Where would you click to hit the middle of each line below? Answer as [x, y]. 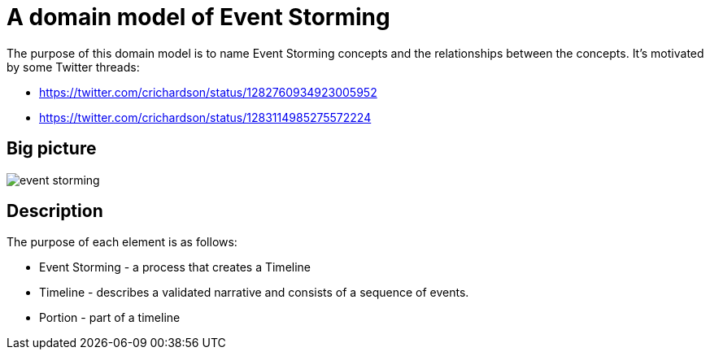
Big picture [52, 149]
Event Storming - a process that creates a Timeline [175, 267]
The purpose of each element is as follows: [122, 242]
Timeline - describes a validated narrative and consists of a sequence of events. [254, 293]
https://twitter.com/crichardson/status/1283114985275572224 [205, 117]
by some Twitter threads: [73, 67]
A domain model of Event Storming [198, 17]
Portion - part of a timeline [110, 318]
